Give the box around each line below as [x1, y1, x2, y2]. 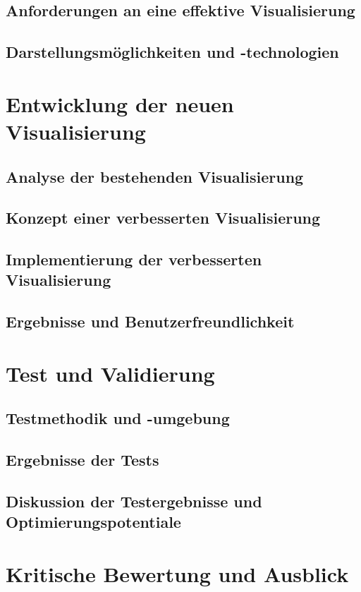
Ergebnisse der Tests [6, 449, 159, 471]
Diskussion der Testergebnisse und [6, 490, 262, 512]
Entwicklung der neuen [6, 89, 234, 118]
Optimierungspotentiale [6, 511, 181, 533]
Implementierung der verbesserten [6, 248, 262, 270]
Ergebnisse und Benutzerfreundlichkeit [6, 310, 295, 332]
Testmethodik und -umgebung [6, 407, 230, 429]
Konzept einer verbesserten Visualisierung [6, 207, 321, 229]
